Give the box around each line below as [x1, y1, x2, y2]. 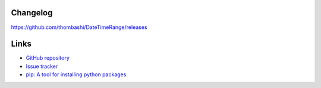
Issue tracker [26, 63, 58, 70]
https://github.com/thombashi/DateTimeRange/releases [11, 24, 148, 31]
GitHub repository [26, 54, 70, 61]
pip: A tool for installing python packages [26, 71, 127, 78]
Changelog [11, 8, 53, 18]
